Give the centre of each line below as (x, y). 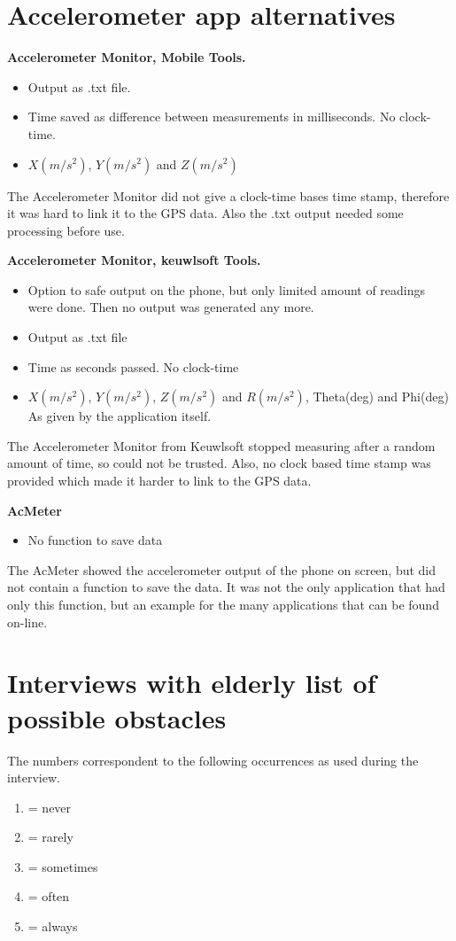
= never (50, 807)
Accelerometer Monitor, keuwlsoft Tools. (134, 260)
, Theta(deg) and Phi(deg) (377, 397)
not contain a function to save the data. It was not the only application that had (226, 587)
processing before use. (66, 230)
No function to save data (95, 540)
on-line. (27, 622)
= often (49, 896)
